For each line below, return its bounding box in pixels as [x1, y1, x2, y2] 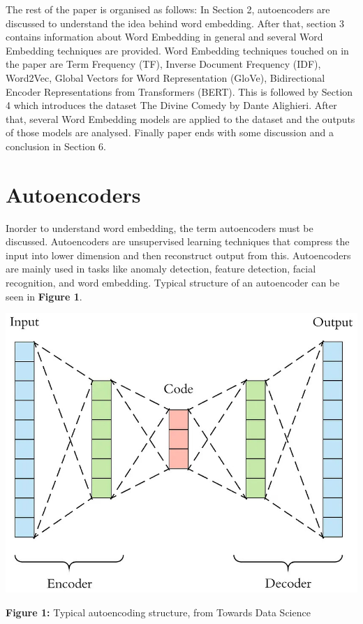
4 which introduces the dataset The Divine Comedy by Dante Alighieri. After [6, 98, 337, 113]
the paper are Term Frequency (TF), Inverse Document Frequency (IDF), [6, 57, 321, 71]
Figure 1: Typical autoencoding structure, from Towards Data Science [6, 604, 311, 619]
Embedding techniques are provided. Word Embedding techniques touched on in [6, 43, 349, 57]
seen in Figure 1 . [6, 289, 82, 303]
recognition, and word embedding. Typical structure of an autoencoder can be [6, 275, 340, 290]
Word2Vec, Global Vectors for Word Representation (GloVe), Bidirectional [6, 70, 325, 85]
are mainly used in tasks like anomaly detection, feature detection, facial [6, 261, 316, 276]
